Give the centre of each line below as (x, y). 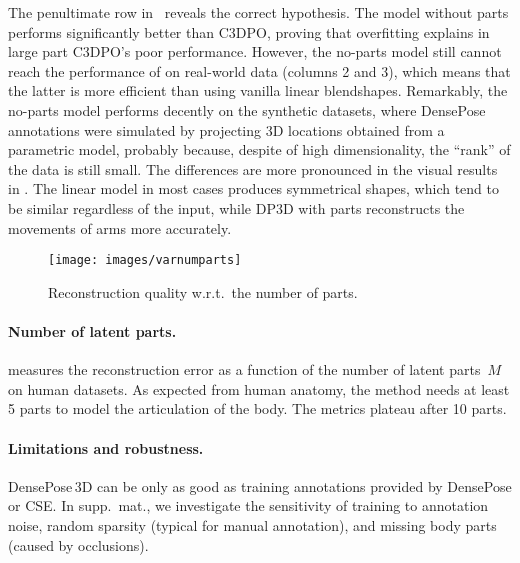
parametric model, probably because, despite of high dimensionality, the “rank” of (259, 149)
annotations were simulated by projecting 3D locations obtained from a (226, 129)
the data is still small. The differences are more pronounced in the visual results (253, 168)
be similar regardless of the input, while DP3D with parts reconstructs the (236, 207)
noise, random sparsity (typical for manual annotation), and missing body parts (252, 524)
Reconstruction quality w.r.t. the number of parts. (203, 291)
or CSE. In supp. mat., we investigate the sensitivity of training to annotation (248, 505)
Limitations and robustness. (106, 447)
